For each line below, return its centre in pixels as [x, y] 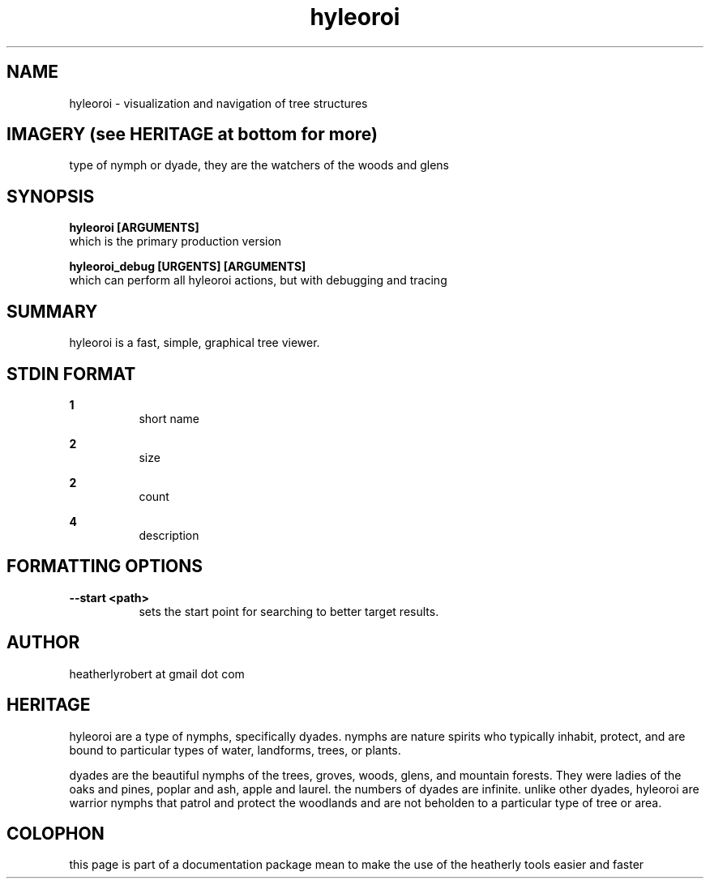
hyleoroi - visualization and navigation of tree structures [218, 103]
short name [169, 418]
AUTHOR [43, 643]
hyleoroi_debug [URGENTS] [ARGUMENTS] [188, 267]
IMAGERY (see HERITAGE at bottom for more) [192, 135]
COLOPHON [56, 833]
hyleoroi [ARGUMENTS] [134, 228]
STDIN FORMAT [71, 374]
